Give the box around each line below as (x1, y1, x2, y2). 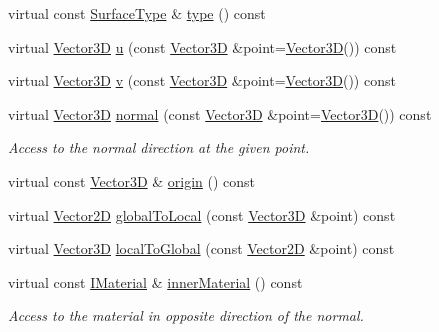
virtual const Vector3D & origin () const (8, 170, 256, 191)
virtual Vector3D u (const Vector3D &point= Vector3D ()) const (8, 36, 397, 57)
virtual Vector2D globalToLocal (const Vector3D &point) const (8, 204, 396, 225)
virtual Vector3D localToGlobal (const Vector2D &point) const (8, 238, 395, 259)
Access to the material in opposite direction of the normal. (8, 305, 364, 326)
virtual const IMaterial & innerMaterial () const (8, 271, 303, 292)
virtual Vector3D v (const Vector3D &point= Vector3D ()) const (8, 70, 396, 91)
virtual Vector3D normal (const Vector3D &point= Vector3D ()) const (8, 103, 432, 124)
